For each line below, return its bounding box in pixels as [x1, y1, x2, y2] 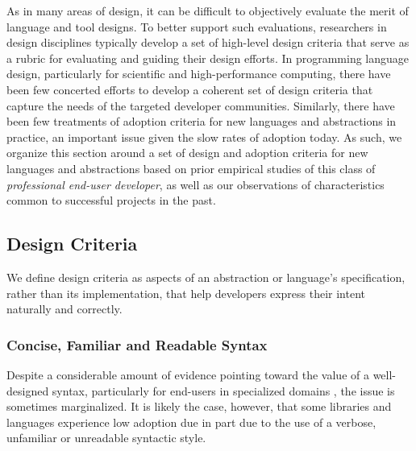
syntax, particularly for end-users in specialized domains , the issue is [52, 382, 395, 399]
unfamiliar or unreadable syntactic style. [6, 429, 206, 446]
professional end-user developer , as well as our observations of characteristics [6, 176, 385, 192]
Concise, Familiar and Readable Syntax [6, 334, 268, 354]
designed [6, 382, 49, 399]
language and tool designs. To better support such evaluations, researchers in [6, 18, 387, 35]
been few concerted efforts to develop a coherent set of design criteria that [6, 81, 373, 97]
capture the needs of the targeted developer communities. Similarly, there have [6, 97, 395, 114]
